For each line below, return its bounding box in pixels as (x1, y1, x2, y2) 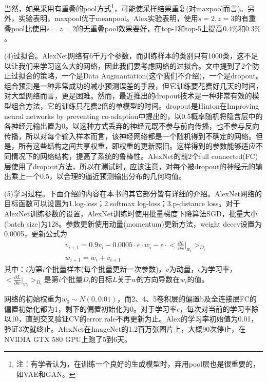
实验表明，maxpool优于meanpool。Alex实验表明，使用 (18, 13, 198, 24)
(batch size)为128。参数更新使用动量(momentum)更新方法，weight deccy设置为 (4, 218, 262, 229)
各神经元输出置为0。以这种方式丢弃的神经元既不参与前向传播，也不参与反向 (4, 120, 259, 131)
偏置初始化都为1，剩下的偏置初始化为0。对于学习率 (4, 303, 177, 314)
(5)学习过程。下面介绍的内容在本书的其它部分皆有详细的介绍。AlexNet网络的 (4, 188, 262, 198)
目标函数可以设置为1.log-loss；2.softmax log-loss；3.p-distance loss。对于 (4, 198, 240, 209)
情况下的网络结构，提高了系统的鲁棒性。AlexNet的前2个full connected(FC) (11, 150, 258, 161)
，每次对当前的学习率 (179, 303, 252, 314)
